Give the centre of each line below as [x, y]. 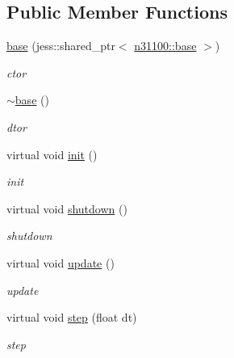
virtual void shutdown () [67, 208]
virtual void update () [61, 262]
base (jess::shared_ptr [61, 46]
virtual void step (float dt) [72, 317]
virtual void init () [52, 154]
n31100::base [165, 46]
